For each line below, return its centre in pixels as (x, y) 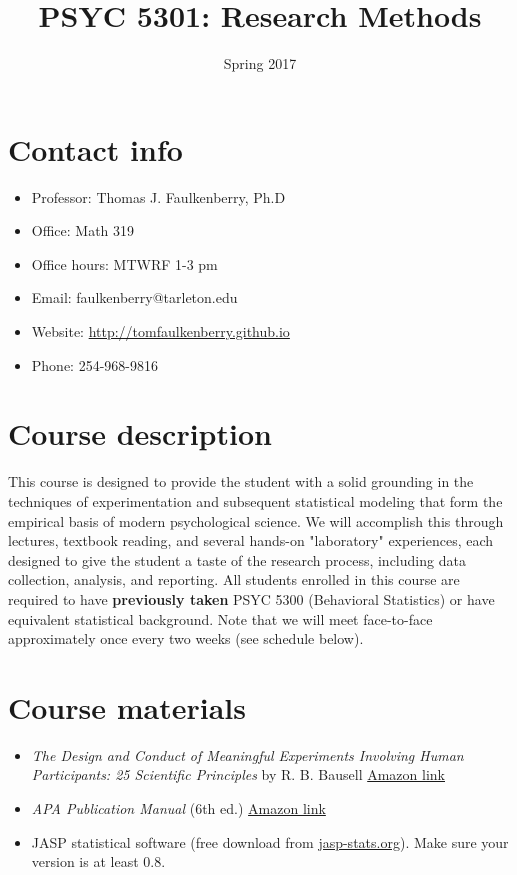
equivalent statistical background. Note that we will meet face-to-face (220, 618)
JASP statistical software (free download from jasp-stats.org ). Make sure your (270, 841)
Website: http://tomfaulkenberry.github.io (160, 331)
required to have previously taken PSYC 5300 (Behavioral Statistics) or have (251, 598)
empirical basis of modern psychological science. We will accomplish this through (256, 520)
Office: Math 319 (83, 230)
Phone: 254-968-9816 (94, 364)
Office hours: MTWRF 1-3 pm (124, 263)
